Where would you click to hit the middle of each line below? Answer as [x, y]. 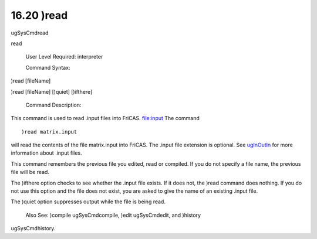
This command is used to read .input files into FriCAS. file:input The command [105, 118]
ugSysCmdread [30, 33]
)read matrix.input [49, 132]
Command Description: [53, 105]
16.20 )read [39, 15]
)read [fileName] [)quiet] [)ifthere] [52, 91]
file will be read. [30, 172]
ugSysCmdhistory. [33, 228]
